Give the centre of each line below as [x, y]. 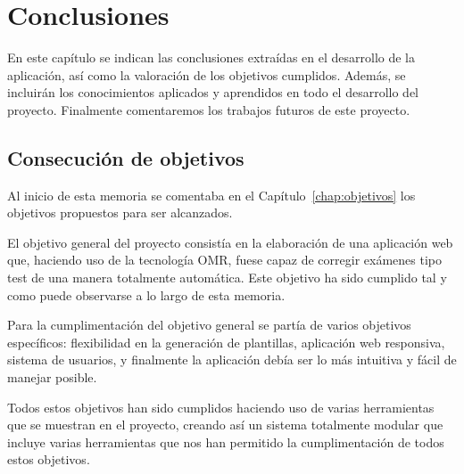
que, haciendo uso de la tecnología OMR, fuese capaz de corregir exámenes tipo [225, 260]
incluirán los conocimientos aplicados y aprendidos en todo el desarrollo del [213, 92]
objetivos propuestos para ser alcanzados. [120, 212]
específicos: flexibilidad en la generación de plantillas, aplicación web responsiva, [226, 342]
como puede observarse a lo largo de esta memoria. [146, 294]
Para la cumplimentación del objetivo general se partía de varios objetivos [209, 325]
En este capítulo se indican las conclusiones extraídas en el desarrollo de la [211, 57]
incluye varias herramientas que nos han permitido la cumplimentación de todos [226, 441]
